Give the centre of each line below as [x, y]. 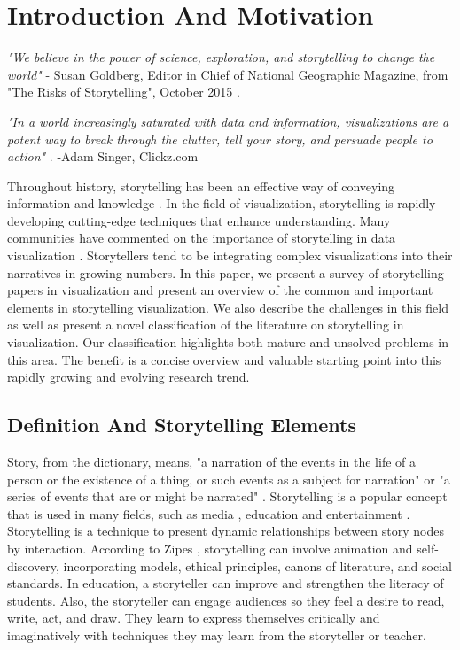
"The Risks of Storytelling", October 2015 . [124, 92]
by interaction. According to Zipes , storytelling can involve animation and [210, 548]
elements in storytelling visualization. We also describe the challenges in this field [228, 307]
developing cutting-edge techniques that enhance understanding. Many [199, 220]
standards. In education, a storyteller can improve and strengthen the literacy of [226, 583]
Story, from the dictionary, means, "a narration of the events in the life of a [212, 462]
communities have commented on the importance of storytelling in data [202, 238]
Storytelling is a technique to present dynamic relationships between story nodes [226, 531]
